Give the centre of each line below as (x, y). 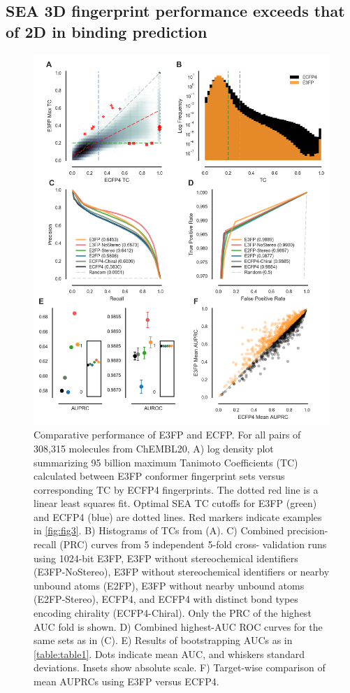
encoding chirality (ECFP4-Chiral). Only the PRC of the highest (173, 613)
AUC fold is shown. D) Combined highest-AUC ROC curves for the (178, 626)
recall (45, 544)
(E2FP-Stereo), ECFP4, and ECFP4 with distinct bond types (166, 599)
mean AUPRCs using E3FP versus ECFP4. (126, 681)
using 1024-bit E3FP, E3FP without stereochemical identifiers (166, 558)
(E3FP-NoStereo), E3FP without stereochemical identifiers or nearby (182, 572)
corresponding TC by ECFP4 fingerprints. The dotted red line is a (176, 489)
